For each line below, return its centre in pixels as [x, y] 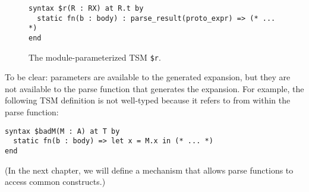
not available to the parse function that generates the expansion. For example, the [154, 88]
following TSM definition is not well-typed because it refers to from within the [148, 100]
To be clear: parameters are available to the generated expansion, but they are [148, 77]
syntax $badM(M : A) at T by [62, 131]
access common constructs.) [55, 182]
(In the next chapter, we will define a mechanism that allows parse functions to [149, 170]
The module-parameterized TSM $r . [95, 57]
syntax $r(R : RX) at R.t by [86, 8]
